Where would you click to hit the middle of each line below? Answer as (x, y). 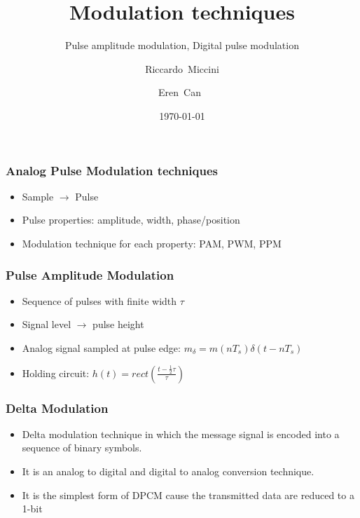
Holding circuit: (56, 373)
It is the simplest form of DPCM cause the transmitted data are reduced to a (188, 495)
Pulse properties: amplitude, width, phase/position (131, 220)
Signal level (47, 324)
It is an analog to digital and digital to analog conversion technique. (168, 471)
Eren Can (180, 92)
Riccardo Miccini (182, 68)
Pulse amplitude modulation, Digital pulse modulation (182, 45)
